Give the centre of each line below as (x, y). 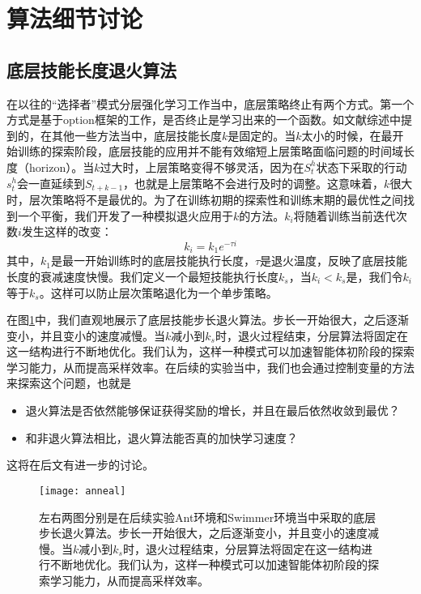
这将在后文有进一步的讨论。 (80, 465)
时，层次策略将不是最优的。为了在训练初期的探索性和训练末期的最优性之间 (205, 199)
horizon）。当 (62, 167)
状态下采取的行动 (361, 167)
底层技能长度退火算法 (91, 69)
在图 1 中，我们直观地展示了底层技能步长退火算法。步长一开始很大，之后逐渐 (208, 320)
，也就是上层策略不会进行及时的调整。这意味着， (254, 183)
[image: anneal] (83, 491)
